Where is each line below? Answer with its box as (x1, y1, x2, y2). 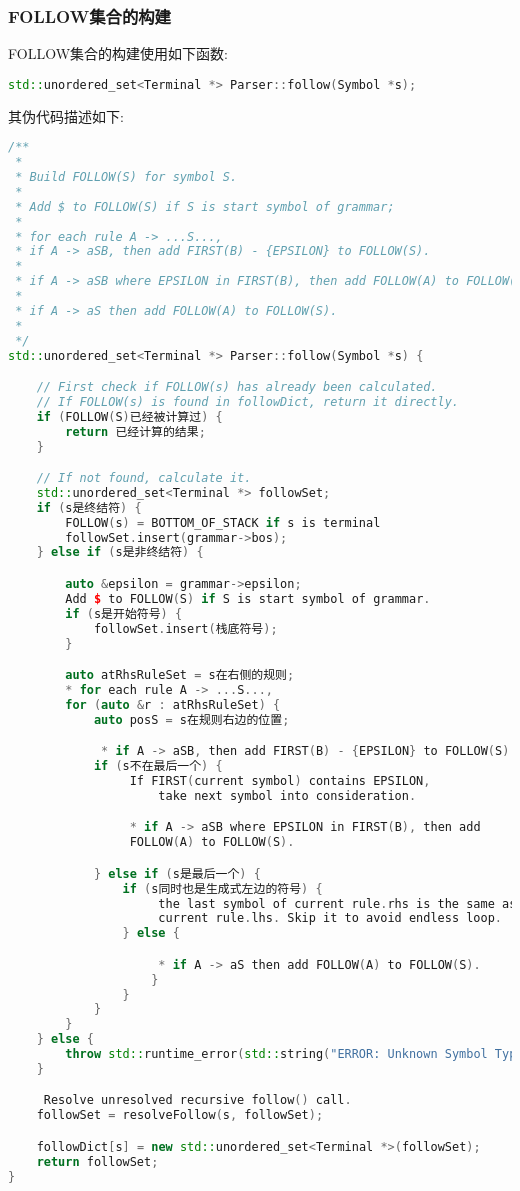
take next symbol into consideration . (158, 788, 417, 803)
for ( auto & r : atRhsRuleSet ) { (65, 697, 281, 712)
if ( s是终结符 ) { (36, 500, 142, 515)
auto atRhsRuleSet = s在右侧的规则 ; (65, 668, 295, 683)
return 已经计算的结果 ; (65, 424, 206, 439)
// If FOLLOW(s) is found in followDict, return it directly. (36, 394, 460, 409)
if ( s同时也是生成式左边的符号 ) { (122, 881, 323, 896)
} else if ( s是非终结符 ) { (36, 545, 204, 560)
